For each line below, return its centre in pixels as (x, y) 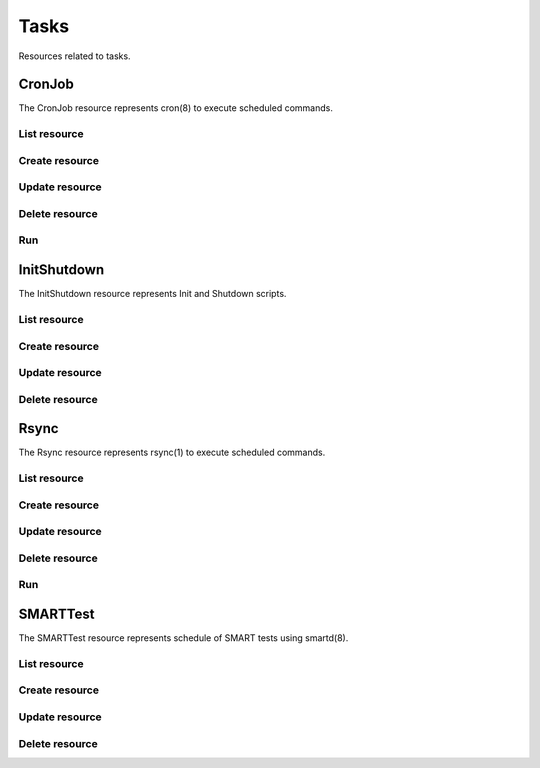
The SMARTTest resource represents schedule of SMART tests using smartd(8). (183, 638)
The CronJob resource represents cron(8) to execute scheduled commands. (176, 108)
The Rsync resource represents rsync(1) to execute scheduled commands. (172, 452)
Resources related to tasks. (74, 56)
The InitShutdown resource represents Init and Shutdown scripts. (152, 294)
